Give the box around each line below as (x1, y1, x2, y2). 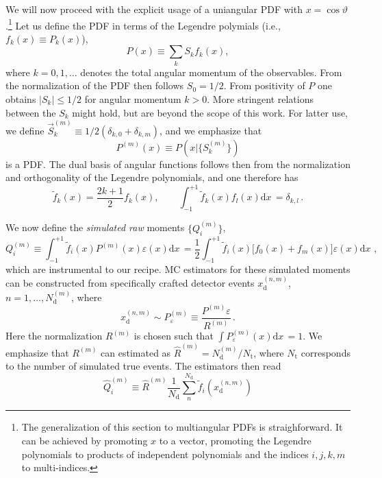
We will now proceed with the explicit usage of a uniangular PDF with (5, 2, 303, 16)
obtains (5, 91, 36, 106)
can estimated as (101, 345, 171, 359)
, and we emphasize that (160, 123, 262, 137)
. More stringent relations (207, 91, 314, 106)
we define (5, 123, 44, 137)
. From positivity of (223, 78, 305, 93)
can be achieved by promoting (21, 433, 148, 448)
